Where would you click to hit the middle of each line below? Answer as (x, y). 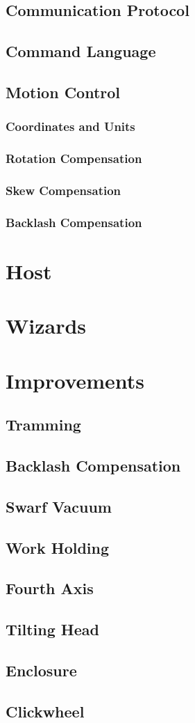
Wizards (46, 326)
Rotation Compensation (74, 158)
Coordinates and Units (70, 126)
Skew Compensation (63, 190)
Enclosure (41, 670)
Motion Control (63, 92)
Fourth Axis (50, 588)
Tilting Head (52, 629)
